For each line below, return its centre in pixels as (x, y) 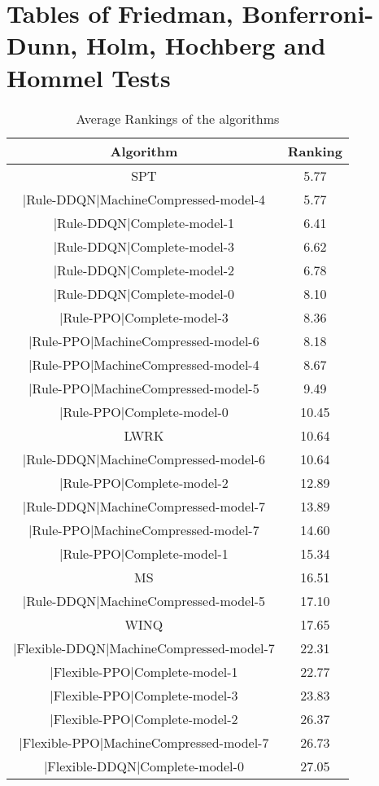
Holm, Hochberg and (206, 45)
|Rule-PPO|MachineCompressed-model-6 (144, 340)
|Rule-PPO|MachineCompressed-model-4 (144, 364)
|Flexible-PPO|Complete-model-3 (144, 695)
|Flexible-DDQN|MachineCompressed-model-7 (144, 648)
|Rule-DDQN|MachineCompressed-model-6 (144, 459)
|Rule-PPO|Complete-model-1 (144, 553)
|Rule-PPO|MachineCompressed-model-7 (144, 529)
